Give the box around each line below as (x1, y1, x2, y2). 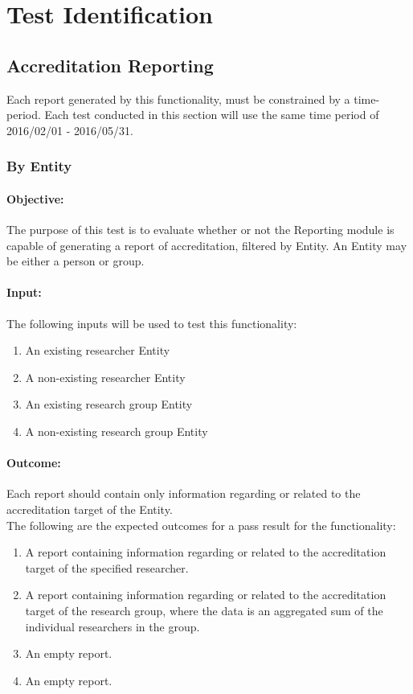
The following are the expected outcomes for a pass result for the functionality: (6, 516, 396, 533)
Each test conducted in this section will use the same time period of (44, 106, 379, 123)
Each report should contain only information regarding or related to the (6, 485, 361, 502)
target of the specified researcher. (25, 559, 189, 576)
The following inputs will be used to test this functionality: (6, 314, 297, 331)
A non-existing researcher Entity (25, 368, 186, 385)
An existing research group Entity (25, 396, 193, 413)
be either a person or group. (6, 253, 145, 269)
